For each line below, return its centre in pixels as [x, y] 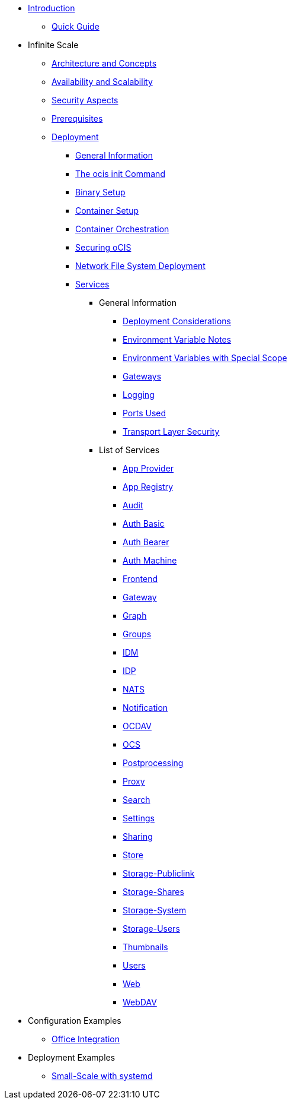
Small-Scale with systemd [102, 1076]
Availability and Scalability [102, 82]
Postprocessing [153, 763]
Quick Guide [76, 26]
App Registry [148, 487]
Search [137, 800]
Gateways [142, 376]
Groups [137, 634]
